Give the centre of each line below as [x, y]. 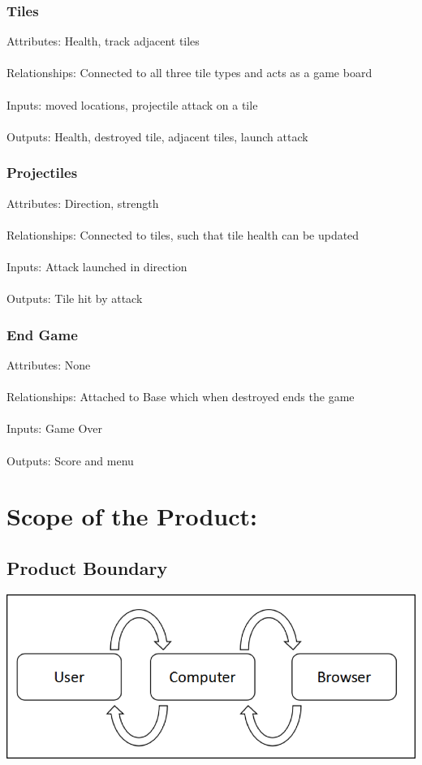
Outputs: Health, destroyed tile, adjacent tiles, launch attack [157, 136]
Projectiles [42, 173]
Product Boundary [87, 567]
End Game [42, 334]
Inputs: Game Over [55, 428]
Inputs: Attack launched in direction [97, 266]
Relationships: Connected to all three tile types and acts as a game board [189, 73]
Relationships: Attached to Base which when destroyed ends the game [181, 397]
